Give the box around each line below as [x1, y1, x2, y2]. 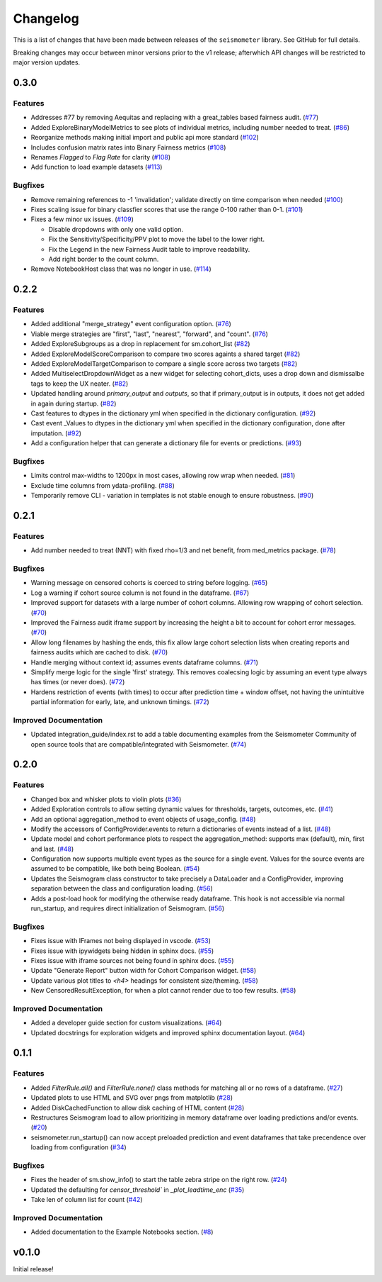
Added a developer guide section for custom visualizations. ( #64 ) [30, 1018, 222, 1027]
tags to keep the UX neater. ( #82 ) [30, 379, 129, 388]
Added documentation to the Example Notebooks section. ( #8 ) [30, 1227, 214, 1237]
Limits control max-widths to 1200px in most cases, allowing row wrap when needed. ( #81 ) [30, 472, 296, 480]
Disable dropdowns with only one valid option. [48, 225, 184, 233]
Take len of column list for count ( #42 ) [30, 1195, 143, 1204]
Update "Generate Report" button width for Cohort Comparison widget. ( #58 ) [30, 966, 257, 975]
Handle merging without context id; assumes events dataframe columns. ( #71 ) [30, 658, 258, 667]
